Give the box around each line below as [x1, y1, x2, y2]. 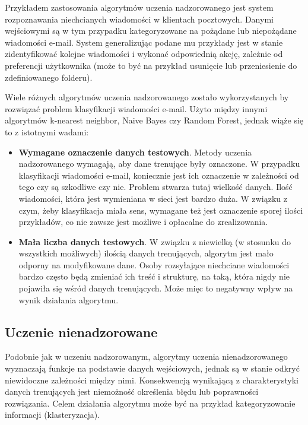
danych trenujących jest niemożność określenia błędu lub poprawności [5, 385, 259, 398]
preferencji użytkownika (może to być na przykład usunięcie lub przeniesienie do [5, 59, 297, 71]
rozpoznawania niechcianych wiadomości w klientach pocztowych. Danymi [5, 12, 274, 25]
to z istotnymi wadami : [5, 125, 89, 138]
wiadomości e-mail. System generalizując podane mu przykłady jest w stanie [5, 36, 283, 48]
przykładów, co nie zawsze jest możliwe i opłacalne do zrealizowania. [18, 215, 268, 228]
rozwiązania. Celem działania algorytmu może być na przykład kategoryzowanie [5, 397, 296, 409]
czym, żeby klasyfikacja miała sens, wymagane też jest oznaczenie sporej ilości [18, 204, 303, 216]
